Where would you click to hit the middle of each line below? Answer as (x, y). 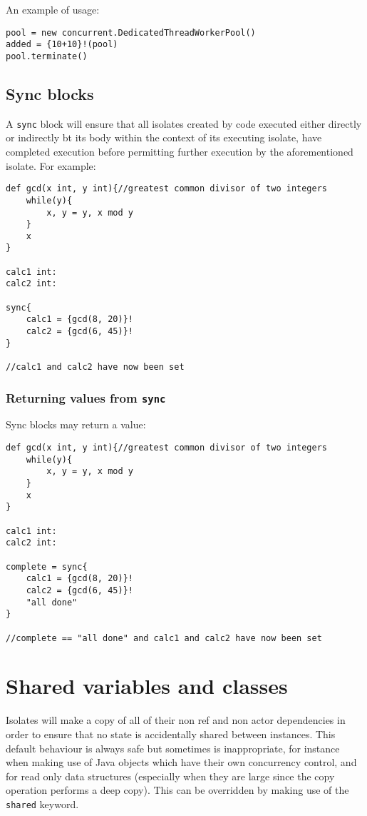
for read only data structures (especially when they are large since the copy (170, 776)
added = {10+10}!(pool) (62, 45)
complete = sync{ (47, 566)
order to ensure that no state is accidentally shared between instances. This (171, 734)
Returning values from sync (86, 397)
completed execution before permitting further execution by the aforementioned (180, 152)
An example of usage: (53, 9)
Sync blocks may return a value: (76, 424)
